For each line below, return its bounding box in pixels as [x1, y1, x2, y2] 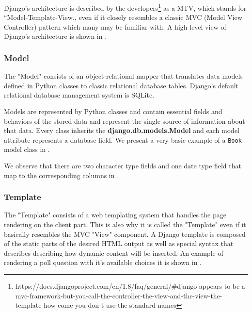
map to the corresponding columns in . [4, 170, 119, 180]
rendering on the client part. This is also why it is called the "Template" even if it [4, 219, 246, 230]
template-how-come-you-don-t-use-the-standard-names [15, 300, 176, 310]
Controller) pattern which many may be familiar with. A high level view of [4, 21, 226, 32]
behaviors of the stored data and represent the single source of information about [4, 115, 245, 126]
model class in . [4, 144, 50, 154]
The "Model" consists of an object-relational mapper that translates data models [4, 71, 243, 81]
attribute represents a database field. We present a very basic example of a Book [4, 134, 242, 145]
